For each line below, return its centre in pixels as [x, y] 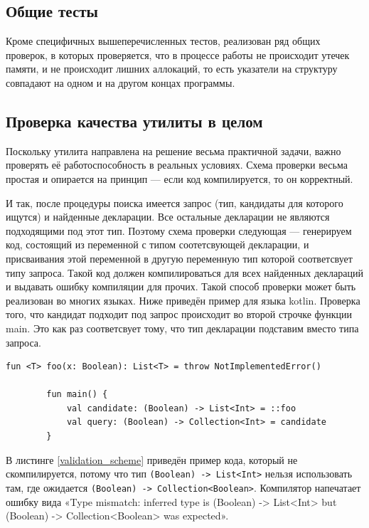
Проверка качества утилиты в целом [134, 121]
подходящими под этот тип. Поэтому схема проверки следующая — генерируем [179, 230]
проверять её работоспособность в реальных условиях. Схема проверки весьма [177, 165]
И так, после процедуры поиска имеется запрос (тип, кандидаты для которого [175, 202]
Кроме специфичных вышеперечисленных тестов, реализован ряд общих [163, 41]
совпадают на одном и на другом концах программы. [121, 82]
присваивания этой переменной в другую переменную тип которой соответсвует [179, 258]
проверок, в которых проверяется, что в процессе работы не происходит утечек [178, 54]
